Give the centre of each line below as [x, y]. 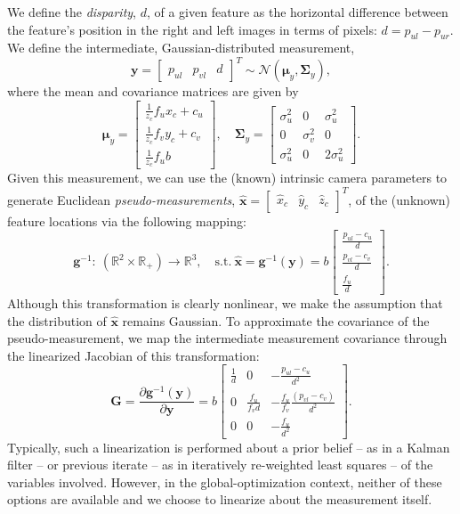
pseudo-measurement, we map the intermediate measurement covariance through [227, 338]
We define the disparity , [72, 12]
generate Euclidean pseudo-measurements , [121, 199]
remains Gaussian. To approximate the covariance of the [276, 320]
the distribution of [57, 320]
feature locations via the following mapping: [127, 220]
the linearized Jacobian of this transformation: [133, 355]
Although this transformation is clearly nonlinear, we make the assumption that [225, 302]
